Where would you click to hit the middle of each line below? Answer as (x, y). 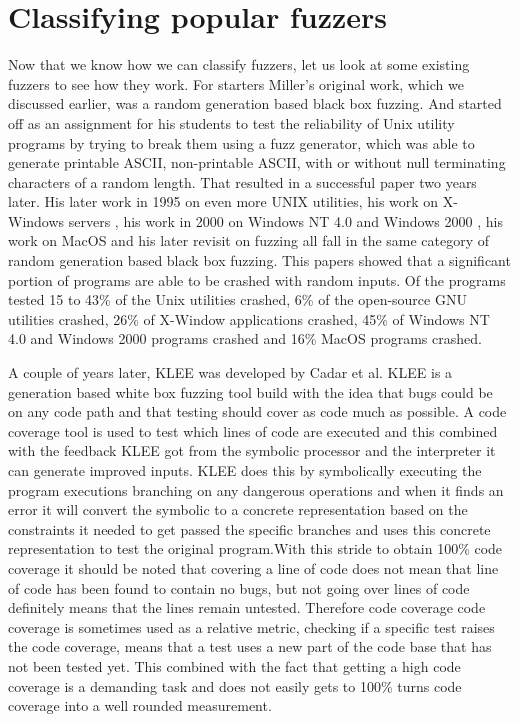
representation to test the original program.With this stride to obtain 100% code (255, 548)
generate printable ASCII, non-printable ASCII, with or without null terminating (257, 162)
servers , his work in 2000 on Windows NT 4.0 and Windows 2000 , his (285, 220)
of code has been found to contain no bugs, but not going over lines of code (239, 587)
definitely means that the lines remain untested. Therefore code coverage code (247, 607)
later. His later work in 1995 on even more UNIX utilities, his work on (223, 201)
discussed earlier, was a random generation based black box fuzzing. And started (255, 103)
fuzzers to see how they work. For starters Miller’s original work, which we (236, 83)
